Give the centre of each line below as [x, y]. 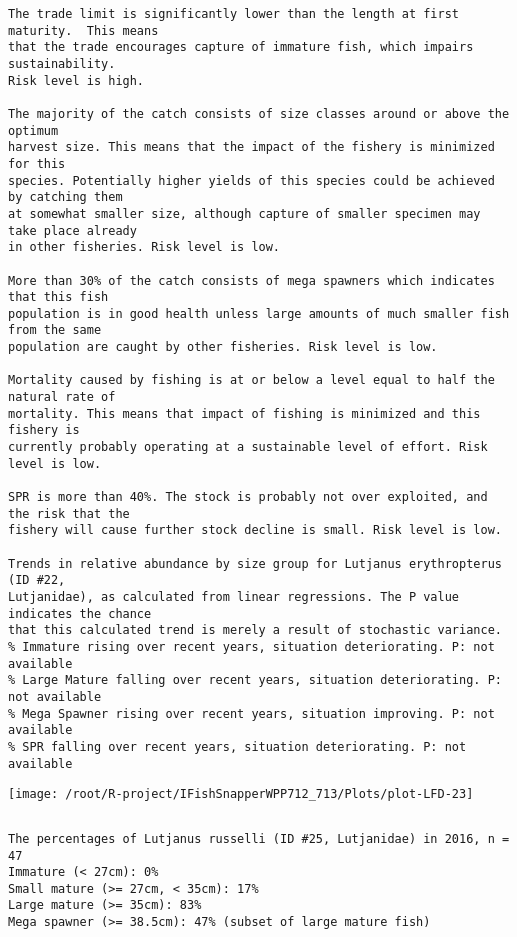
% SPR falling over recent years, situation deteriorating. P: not [237, 746]
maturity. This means [83, 30]
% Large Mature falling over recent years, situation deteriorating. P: [255, 680]
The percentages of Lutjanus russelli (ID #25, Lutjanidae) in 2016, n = [259, 838]
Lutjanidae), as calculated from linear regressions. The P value [234, 596]
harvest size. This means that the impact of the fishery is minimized [251, 147]
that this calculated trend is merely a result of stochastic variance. [255, 630]
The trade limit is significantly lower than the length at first [234, 14]
